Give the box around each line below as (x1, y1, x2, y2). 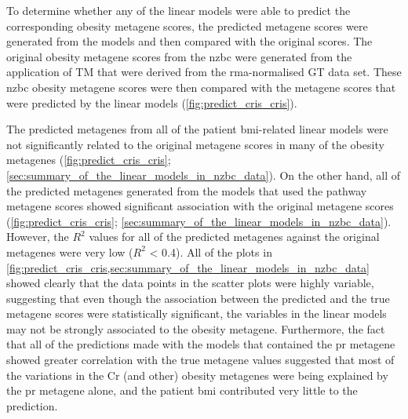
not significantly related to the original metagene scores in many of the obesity (6, 136, 384, 152)
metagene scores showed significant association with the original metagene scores (6, 198, 394, 214)
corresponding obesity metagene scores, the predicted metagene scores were (6, 17, 368, 34)
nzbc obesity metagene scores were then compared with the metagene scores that (6, 78, 396, 95)
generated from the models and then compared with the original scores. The (6, 33, 373, 49)
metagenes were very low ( (6, 243, 133, 260)
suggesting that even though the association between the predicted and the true (6, 290, 390, 306)
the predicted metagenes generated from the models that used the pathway (6, 182, 367, 199)
